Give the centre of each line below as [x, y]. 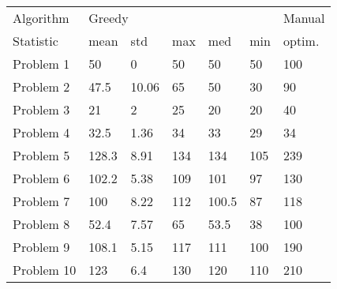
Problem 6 [41, 178]
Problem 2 [41, 86]
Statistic [36, 41]
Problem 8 [41, 224]
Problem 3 [41, 109]
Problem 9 [41, 247]
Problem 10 [45, 270]
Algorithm [41, 18]
